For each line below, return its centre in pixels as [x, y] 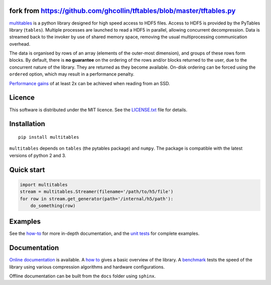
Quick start [27, 170]
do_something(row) [53, 206]
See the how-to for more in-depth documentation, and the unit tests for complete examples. [104, 233]
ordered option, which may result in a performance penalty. [72, 74]
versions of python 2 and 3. [38, 155]
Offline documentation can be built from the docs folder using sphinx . [83, 276]
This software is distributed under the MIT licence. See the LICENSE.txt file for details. [98, 110]
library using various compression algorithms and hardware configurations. [87, 267]
